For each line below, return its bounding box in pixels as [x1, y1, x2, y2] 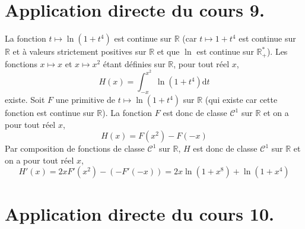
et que [157, 45, 180, 58]
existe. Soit [5, 93, 45, 106]
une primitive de [55, 93, 116, 106]
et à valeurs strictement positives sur [12, 45, 147, 58]
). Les [266, 45, 288, 58]
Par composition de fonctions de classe [5, 142, 145, 155]
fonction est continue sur [5, 106, 94, 119]
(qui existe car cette [205, 93, 278, 106]
